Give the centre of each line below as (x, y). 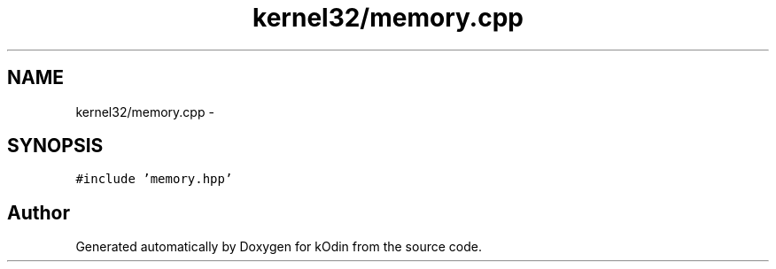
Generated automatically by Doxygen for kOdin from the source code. (279, 247)
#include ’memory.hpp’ (154, 179)
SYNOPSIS (55, 146)
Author (39, 212)
